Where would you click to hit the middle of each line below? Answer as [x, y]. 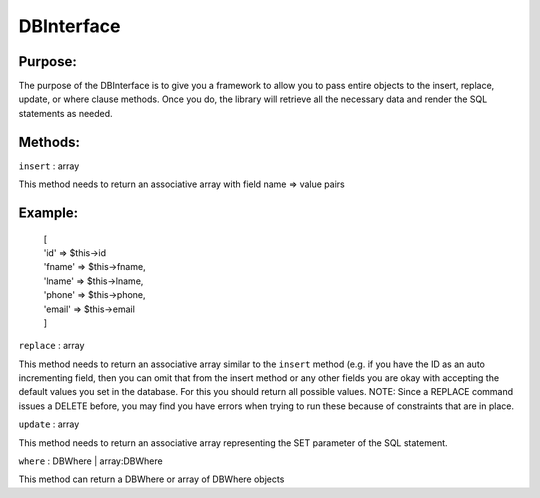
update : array [49, 424]
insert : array [49, 166]
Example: [48, 212]
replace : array [51, 346]
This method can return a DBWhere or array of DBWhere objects [151, 479]
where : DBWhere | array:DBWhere [91, 461]
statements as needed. [66, 113]
